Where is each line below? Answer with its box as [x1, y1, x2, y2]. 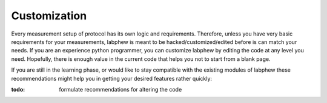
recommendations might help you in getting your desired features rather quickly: [11, 75, 212, 82]
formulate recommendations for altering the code [59, 86, 182, 93]
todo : [11, 86, 25, 93]
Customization [11, 9, 87, 22]
